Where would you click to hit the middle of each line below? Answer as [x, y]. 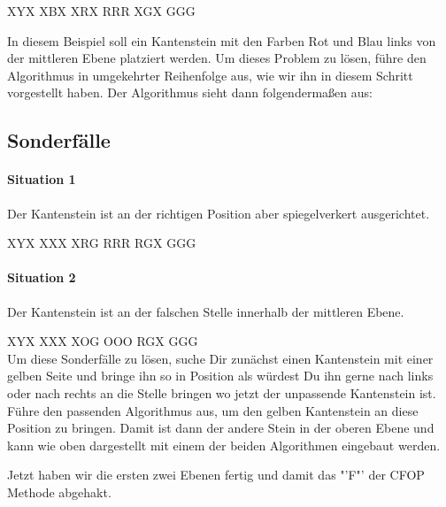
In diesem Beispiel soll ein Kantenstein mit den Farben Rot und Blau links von [222, 40]
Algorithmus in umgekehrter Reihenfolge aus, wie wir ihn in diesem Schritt [210, 75]
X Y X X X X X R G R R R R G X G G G [102, 243]
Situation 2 [42, 277]
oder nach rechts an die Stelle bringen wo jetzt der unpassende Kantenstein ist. [222, 392]
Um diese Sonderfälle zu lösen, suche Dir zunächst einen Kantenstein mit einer [220, 358]
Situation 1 [42, 179]
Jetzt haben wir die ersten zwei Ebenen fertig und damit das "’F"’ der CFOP [216, 475]
